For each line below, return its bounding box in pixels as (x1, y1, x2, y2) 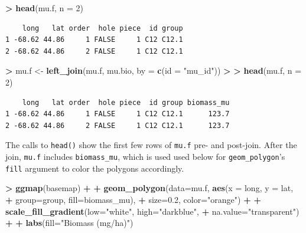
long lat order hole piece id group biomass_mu (22, 98, 230, 107)
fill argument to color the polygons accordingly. (5, 162, 184, 174)
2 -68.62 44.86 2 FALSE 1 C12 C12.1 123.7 (5, 121, 230, 130)
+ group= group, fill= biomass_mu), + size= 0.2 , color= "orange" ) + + (5, 193, 261, 205)
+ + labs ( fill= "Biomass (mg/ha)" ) (5, 216, 134, 229)
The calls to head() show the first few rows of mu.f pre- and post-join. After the (5, 139, 297, 151)
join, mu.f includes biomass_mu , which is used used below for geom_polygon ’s (5, 150, 285, 162)
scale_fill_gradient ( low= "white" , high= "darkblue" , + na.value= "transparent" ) (5, 205, 300, 217)
